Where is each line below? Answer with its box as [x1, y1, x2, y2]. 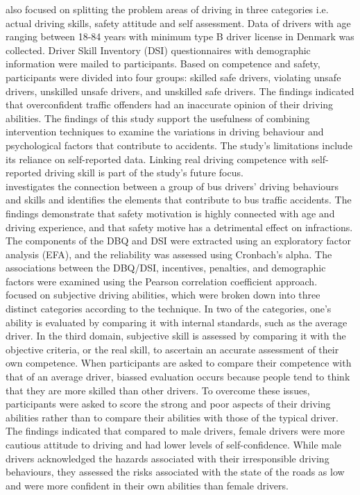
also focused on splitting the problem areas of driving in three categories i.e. [6, 2, 329, 16]
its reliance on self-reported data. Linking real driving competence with [6, 151, 309, 166]
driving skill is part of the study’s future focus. [44, 165, 243, 180]
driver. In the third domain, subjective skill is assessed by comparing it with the [6, 328, 346, 343]
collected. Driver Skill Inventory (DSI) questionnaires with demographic [6, 42, 311, 57]
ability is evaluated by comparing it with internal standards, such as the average [6, 314, 348, 329]
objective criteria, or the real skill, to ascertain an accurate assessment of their [6, 342, 339, 356]
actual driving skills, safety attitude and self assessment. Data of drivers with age [6, 15, 351, 30]
